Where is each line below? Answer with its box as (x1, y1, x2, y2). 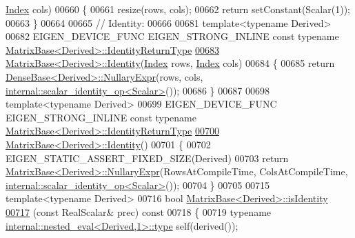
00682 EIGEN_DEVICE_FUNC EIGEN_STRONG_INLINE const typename (6, 29, 339, 43)
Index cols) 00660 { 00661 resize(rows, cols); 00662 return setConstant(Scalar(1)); (6, 2, 350, 16)
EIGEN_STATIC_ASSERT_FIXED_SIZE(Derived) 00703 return (6, 150, 289, 165)
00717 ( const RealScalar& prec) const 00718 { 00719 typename (6, 204, 272, 219)
